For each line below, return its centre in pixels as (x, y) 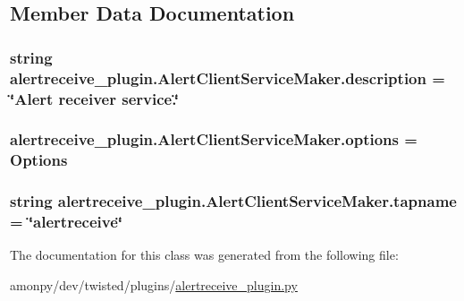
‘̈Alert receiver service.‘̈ (94, 98)
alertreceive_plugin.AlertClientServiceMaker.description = (228, 77)
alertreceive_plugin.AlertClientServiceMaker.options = (214, 139)
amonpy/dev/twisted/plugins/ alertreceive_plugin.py (154, 284)
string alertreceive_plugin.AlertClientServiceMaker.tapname (233, 201)
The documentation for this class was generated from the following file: (204, 255)
